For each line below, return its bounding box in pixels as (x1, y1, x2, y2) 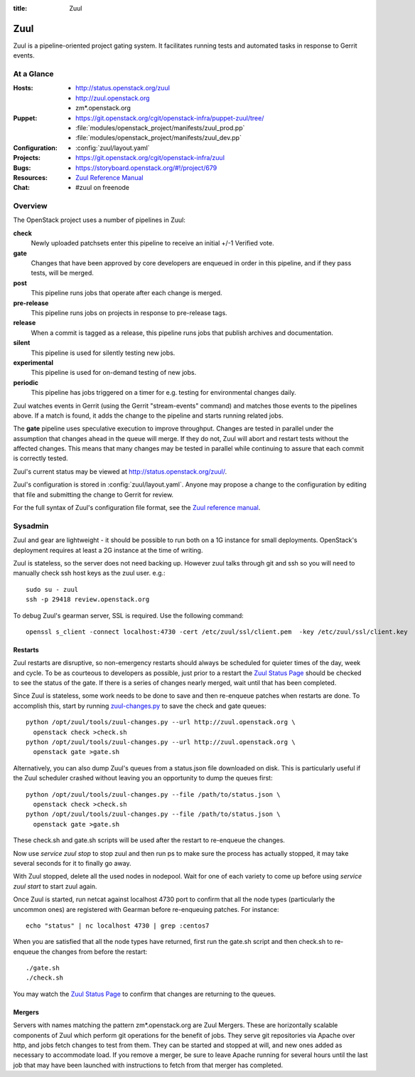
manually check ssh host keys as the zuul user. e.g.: (13, 569, 166, 578)
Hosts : (13, 84, 33, 92)
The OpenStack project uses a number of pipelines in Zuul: (13, 216, 186, 224)
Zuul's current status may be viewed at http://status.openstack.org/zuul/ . (13, 467, 227, 476)
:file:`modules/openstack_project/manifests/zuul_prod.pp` (75, 124, 245, 132)
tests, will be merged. (31, 269, 94, 277)
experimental (13, 358, 53, 366)
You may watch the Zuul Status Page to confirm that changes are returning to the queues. (13, 990, 276, 998)
